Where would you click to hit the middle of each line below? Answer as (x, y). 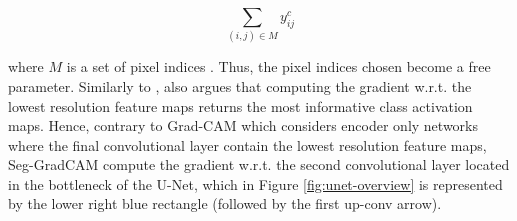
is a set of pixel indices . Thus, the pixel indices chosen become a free (278, 66)
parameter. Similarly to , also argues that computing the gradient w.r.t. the (240, 85)
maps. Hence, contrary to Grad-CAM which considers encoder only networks (243, 125)
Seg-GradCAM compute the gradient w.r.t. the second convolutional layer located (259, 164)
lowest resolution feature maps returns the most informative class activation (240, 105)
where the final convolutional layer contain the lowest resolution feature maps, (247, 144)
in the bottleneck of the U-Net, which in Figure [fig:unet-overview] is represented (255, 183)
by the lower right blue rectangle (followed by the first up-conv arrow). (225, 203)
